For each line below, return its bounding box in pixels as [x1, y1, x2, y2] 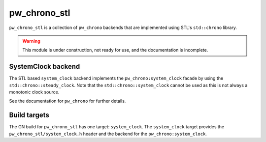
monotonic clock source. [9, 89, 60, 95]
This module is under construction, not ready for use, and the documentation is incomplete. [22, 47, 208, 53]
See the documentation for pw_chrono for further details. [9, 98, 126, 104]
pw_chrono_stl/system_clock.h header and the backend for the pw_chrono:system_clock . [9, 131, 207, 137]
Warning [22, 38, 40, 44]
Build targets [9, 111, 49, 119]
